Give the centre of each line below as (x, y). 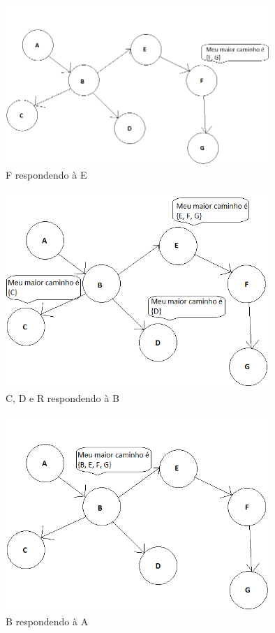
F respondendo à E (46, 175)
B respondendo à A (47, 621)
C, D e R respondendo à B (62, 397)
